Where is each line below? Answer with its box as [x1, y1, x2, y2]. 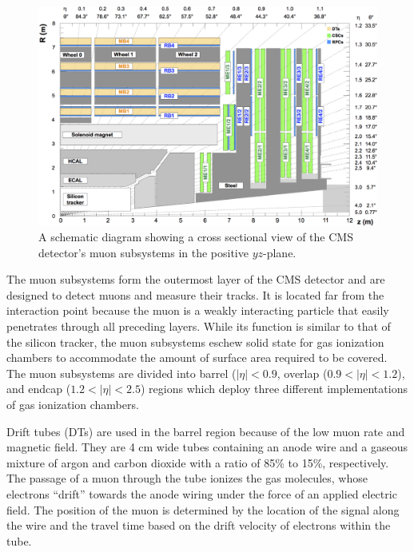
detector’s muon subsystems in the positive [38, 244, 249, 260]
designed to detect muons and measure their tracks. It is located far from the [6, 286, 384, 303]
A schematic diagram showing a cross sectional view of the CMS [38, 228, 353, 245]
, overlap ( [277, 364, 328, 381]
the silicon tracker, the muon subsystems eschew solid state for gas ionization [6, 333, 384, 350]
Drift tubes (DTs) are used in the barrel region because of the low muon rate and [6, 423, 405, 439]
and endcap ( [6, 380, 71, 397]
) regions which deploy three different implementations [141, 380, 408, 397]
